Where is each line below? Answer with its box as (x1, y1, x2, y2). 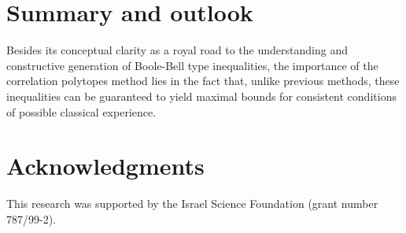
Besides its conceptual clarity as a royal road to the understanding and (6, 42, 348, 58)
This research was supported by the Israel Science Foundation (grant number (6, 195, 378, 212)
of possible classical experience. (6, 103, 157, 120)
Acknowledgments (6, 150, 205, 182)
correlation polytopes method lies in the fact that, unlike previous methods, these (6, 72, 400, 89)
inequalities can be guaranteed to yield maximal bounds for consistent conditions (6, 87, 397, 104)
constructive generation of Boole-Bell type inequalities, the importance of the (6, 57, 378, 73)
